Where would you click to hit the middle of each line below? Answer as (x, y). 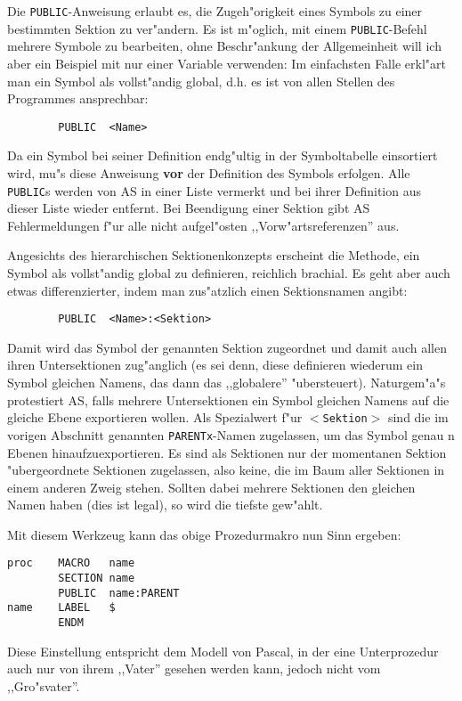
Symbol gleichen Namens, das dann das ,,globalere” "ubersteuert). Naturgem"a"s (227, 382)
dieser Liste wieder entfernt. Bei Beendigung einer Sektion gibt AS (189, 208)
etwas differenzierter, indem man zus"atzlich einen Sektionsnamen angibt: (207, 290)
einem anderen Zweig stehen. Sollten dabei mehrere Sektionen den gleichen (211, 487)
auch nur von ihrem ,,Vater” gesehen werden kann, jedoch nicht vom (194, 668)
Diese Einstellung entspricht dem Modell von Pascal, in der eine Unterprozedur (223, 651)
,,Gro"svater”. (44, 685)
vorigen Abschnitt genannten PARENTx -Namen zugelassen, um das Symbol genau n (231, 434)
